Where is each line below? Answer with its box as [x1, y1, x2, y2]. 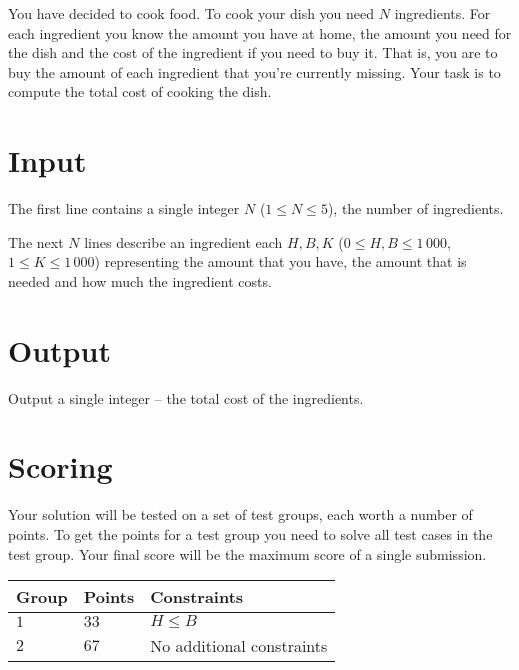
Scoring [8, 446, 113, 487]
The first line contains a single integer [8, 198, 240, 219]
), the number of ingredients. [327, 198, 504, 219]
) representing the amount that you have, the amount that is [94, 251, 467, 272]
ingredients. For [394, 3, 491, 23]
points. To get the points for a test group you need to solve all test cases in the [8, 523, 493, 544]
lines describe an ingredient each [84, 231, 283, 252]
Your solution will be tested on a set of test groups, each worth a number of [8, 504, 473, 525]
